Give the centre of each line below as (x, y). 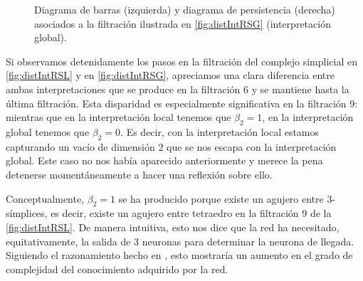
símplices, (27, 213)
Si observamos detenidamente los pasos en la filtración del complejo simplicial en (182, 61)
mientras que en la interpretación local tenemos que (119, 117)
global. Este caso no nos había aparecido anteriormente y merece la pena (164, 160)
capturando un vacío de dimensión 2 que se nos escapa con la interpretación (171, 146)
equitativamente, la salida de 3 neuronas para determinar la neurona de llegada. (180, 241)
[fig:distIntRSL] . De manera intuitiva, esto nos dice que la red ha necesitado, (173, 227)
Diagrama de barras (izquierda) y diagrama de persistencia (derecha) (185, 9)
